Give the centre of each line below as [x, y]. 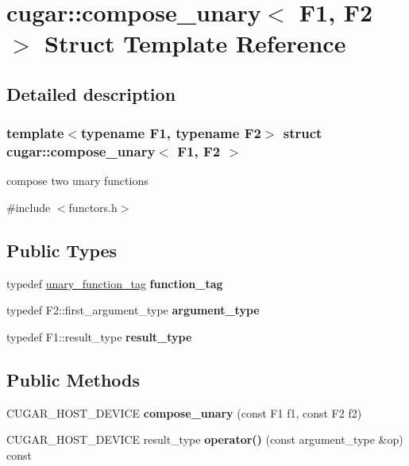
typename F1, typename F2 [171, 133]
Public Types [62, 250]
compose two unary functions [77, 181]
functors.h [93, 208]
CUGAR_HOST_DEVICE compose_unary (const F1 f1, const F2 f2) [184, 412]
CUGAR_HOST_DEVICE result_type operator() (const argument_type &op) [205, 439]
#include [29, 208]
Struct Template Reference [195, 43]
